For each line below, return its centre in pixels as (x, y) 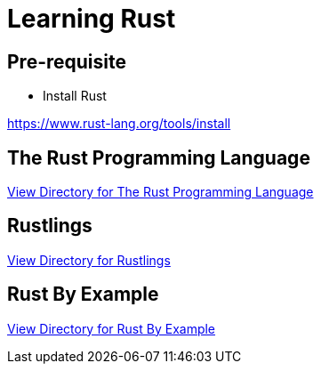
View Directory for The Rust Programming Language (160, 192)
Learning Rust (92, 19)
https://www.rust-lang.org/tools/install (119, 124)
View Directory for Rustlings (89, 260)
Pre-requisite (67, 61)
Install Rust (75, 96)
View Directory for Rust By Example (112, 328)
